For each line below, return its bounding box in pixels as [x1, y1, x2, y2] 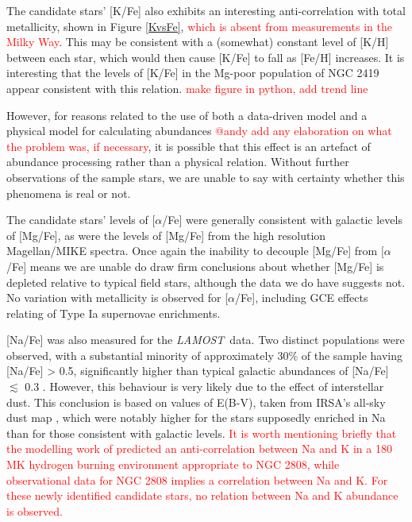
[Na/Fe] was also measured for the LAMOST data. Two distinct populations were [6, 331, 405, 348]
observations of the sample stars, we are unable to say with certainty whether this [6, 168, 405, 185]
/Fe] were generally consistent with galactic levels [162, 211, 402, 228]
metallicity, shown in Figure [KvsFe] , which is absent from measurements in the [6, 17, 392, 34]
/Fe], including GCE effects [235, 289, 368, 306]
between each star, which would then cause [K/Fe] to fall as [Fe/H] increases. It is [6, 48, 405, 65]
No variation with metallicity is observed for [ [6, 289, 229, 306]
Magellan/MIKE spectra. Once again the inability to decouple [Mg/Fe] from [6, 242, 378, 259]
